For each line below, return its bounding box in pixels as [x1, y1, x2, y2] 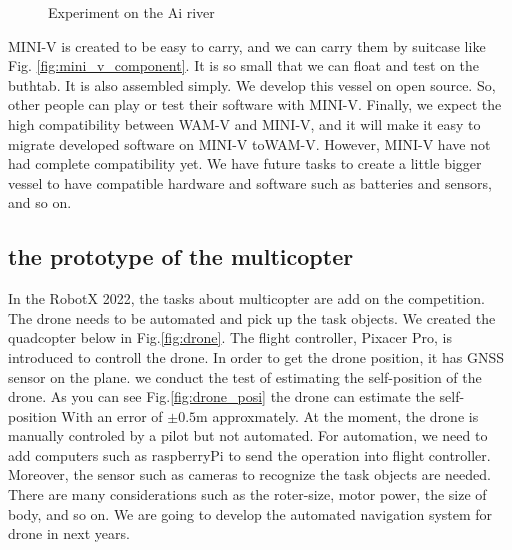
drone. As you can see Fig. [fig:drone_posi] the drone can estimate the [8, 386, 435, 407]
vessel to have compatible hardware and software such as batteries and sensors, [8, 172, 492, 193]
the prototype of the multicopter [8, 241, 354, 272]
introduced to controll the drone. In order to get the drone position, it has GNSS [8, 346, 504, 367]
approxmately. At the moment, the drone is [212, 405, 479, 426]
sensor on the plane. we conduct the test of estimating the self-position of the [8, 366, 482, 387]
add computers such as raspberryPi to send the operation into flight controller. [8, 444, 491, 465]
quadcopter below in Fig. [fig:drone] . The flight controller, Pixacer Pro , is [8, 327, 452, 348]
